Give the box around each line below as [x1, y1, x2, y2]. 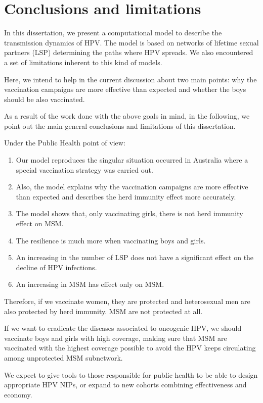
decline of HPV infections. [16, 262, 97, 272]
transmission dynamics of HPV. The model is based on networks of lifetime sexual [4, 37, 259, 47]
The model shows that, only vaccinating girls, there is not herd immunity [16, 208, 243, 219]
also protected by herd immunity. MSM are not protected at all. [4, 306, 203, 316]
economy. [4, 389, 32, 399]
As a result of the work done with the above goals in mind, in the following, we [4, 111, 250, 121]
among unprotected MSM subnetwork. [4, 352, 123, 363]
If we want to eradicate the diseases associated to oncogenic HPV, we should [4, 323, 242, 333]
